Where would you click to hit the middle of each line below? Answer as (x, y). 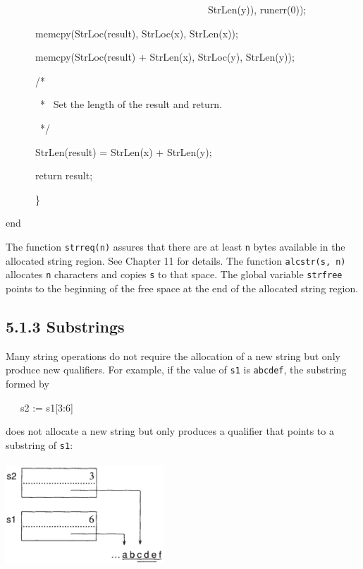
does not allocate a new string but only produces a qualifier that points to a (170, 431)
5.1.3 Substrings (65, 326)
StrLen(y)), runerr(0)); (257, 9)
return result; (64, 175)
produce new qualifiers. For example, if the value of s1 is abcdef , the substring (176, 370)
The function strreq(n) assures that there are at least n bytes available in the (176, 246)
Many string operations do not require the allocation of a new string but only (173, 355)
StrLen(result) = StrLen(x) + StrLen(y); (123, 151)
